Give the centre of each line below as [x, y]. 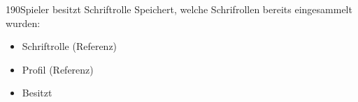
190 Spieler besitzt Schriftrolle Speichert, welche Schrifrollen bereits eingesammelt [179, 9]
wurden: [23, 23]
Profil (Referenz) [58, 69]
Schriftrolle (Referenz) [70, 46]
